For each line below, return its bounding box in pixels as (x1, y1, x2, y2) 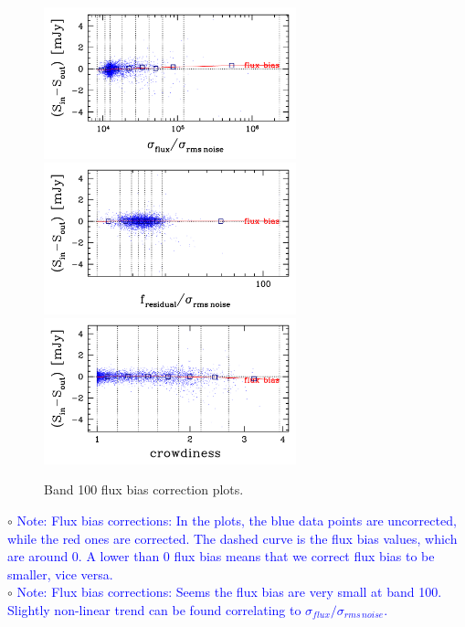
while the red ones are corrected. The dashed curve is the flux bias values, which (7, 528, 458, 547)
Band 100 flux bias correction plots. (44, 480, 244, 499)
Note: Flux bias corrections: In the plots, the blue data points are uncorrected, (16, 511, 457, 529)
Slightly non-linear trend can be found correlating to (7, 600, 301, 619)
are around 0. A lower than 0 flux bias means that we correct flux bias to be (7, 547, 435, 566)
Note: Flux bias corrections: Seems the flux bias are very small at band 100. (16, 582, 442, 601)
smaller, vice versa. (7, 564, 113, 583)
